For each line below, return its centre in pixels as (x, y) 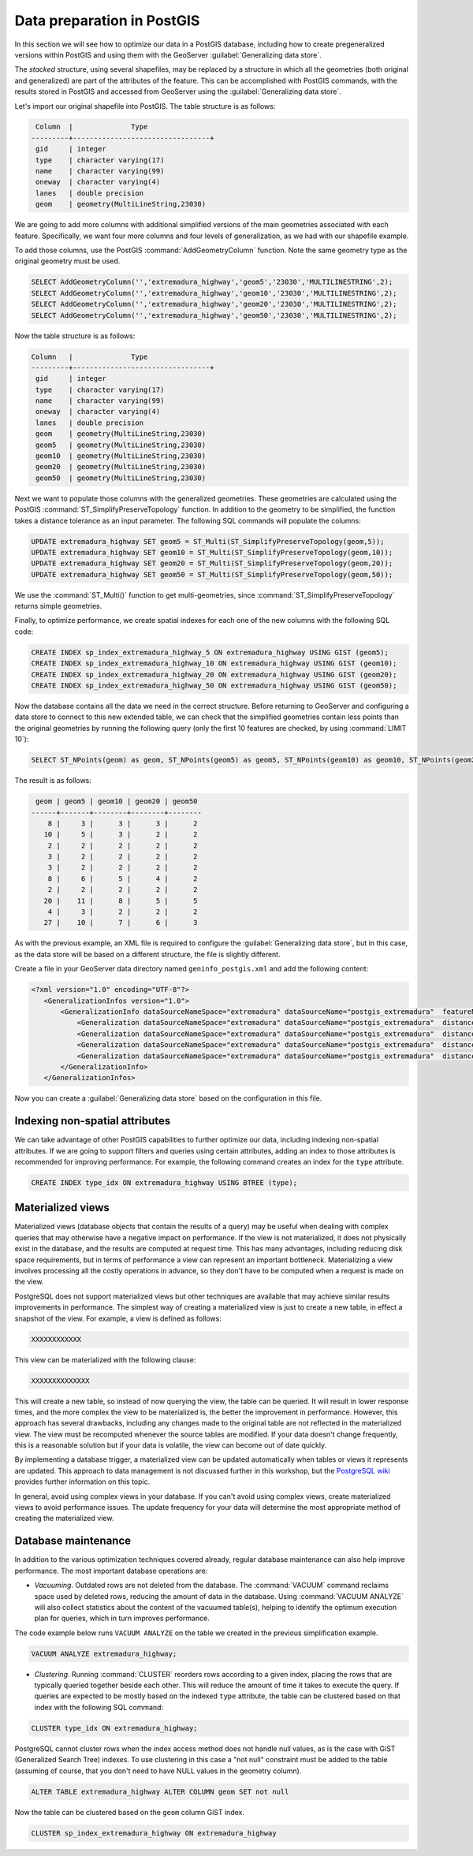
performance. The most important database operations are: (111, 1571)
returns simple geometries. (58, 606)
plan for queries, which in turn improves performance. (122, 1618)
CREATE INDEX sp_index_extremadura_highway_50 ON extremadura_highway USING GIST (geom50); (214, 686)
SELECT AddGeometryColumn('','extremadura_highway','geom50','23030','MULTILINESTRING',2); (214, 315)
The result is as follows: (53, 781)
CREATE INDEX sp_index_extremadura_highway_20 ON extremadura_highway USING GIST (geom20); (214, 675)
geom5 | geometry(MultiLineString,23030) (121, 445)
